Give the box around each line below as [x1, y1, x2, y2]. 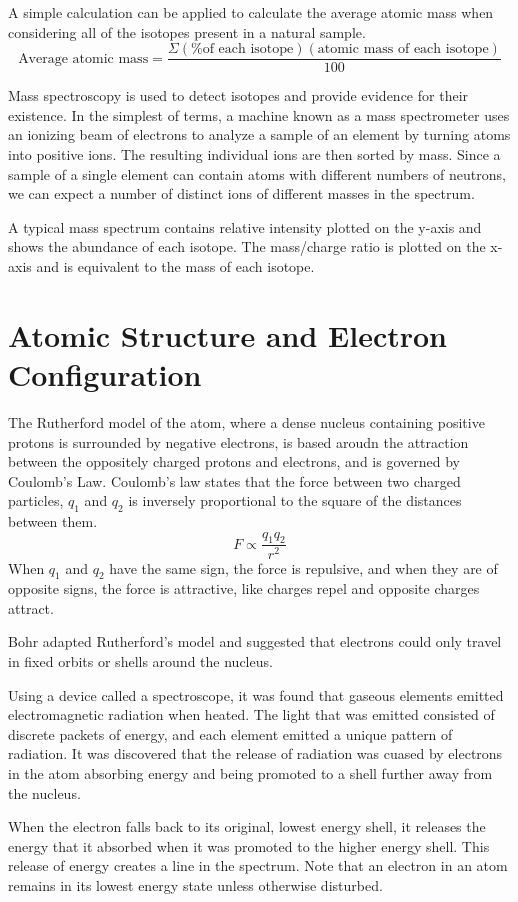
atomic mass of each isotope [317, 42, 489, 57]
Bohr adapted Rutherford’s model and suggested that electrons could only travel [8, 631, 502, 652]
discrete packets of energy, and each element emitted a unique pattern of [8, 723, 453, 744]
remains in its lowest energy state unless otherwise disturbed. [8, 875, 383, 896]
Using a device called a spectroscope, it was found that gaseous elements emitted [8, 684, 504, 705]
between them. [8, 511, 98, 532]
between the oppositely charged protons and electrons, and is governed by [8, 451, 460, 472]
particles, [8, 490, 64, 511]
